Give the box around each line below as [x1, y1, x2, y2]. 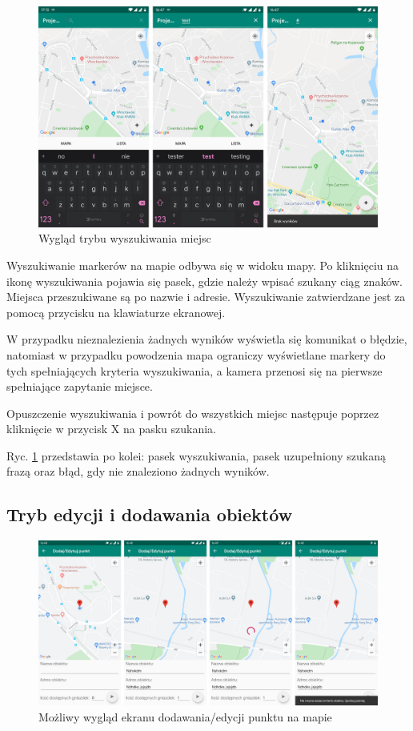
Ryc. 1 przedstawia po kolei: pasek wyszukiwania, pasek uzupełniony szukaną [6, 447, 386, 464]
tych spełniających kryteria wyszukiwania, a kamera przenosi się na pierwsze [6, 362, 383, 379]
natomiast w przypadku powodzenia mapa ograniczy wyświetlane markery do [6, 346, 386, 363]
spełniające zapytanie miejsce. [6, 378, 153, 395]
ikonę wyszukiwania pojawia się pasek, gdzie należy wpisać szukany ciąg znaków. [6, 272, 403, 289]
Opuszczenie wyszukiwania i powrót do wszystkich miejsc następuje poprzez [6, 404, 379, 421]
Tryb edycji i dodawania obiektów [6, 502, 293, 527]
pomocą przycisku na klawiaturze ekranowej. [6, 303, 226, 320]
